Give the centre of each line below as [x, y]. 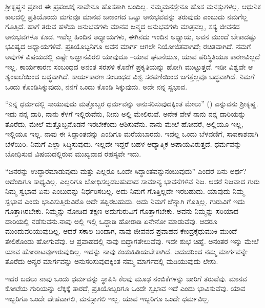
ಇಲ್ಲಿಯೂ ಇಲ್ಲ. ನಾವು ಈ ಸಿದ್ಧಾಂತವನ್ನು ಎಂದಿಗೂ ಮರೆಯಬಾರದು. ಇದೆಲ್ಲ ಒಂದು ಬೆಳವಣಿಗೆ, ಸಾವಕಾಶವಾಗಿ [132, 134]
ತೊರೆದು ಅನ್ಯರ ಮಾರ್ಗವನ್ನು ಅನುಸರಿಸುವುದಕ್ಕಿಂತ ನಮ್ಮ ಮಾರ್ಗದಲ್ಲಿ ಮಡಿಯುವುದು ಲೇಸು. [112, 261]
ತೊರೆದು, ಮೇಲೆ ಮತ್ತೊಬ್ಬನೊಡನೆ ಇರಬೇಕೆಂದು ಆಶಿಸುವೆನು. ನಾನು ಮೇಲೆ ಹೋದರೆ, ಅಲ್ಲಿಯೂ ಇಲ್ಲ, [124, 124]
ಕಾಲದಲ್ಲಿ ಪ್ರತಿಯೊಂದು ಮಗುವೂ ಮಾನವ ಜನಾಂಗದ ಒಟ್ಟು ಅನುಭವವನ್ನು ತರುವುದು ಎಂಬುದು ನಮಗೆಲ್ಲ [126, 16]
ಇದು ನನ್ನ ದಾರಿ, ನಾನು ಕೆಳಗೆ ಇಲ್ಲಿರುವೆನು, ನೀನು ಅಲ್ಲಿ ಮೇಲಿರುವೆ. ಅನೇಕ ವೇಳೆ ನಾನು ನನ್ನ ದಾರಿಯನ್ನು [126, 113]
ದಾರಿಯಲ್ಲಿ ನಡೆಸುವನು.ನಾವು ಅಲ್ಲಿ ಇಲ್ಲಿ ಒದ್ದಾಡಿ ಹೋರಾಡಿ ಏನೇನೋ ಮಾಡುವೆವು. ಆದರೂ [111, 221]
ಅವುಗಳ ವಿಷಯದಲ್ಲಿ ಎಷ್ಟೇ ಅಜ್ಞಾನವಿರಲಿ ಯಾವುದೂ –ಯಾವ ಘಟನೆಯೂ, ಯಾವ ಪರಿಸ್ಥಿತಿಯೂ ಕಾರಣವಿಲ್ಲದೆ [133, 56]
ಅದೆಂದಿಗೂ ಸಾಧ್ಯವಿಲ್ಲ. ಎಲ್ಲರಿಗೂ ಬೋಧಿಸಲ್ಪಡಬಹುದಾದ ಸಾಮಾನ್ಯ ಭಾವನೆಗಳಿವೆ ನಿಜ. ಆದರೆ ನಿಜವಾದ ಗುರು [132, 181]
